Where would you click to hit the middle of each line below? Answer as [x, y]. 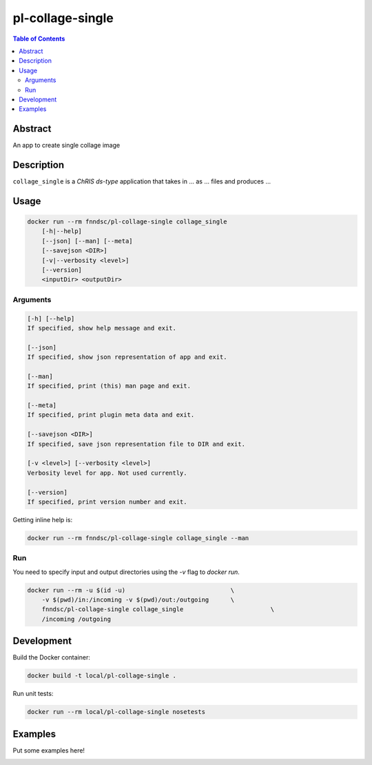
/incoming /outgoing [76, 619]
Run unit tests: [33, 694]
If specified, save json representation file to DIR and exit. [136, 444]
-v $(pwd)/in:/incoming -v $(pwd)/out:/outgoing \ [138, 600]
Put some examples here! [49, 750]
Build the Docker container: [52, 657]
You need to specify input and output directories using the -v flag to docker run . [126, 572]
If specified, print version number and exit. [107, 502]
